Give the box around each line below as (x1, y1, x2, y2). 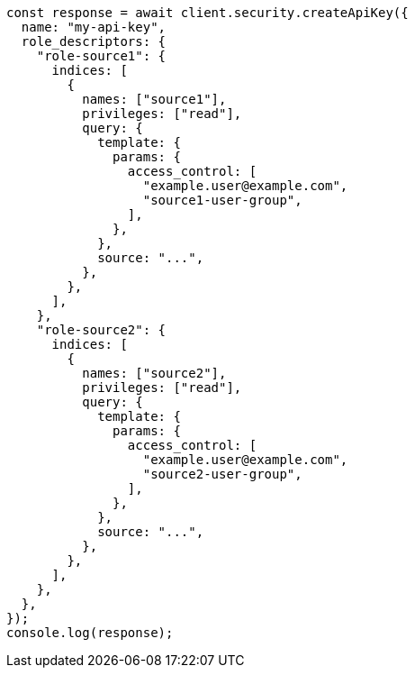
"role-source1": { (36, 49, 167, 63)
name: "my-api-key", (21, 20, 167, 34)
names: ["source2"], (82, 366, 227, 380)
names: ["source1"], (82, 92, 227, 106)
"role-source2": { (36, 323, 167, 337)
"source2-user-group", (142, 467, 302, 481)
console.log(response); (6, 625, 174, 640)
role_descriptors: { (21, 34, 167, 49)
